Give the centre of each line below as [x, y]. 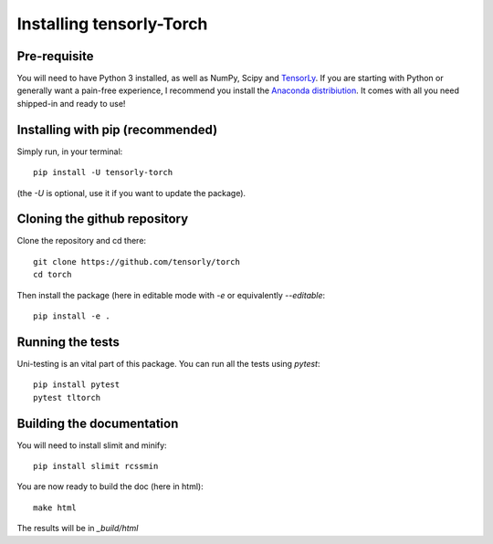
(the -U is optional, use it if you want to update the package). [131, 193]
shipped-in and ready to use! [71, 103]
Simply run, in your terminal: [70, 152]
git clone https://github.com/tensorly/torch [137, 262]
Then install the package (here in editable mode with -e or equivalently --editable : [171, 295]
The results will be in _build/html [78, 528]
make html [55, 507]
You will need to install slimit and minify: [92, 445]
